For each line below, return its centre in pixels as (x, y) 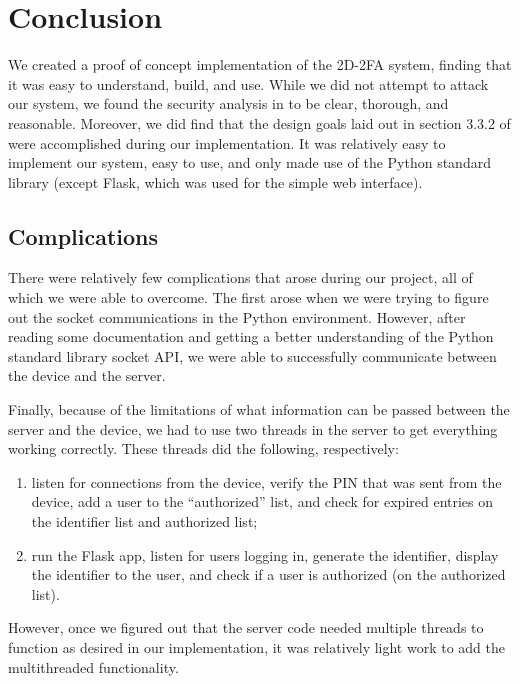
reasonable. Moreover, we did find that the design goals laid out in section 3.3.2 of (259, 122)
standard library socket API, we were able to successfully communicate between (252, 355)
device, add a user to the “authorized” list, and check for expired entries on (262, 501)
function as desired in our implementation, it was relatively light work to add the (257, 646)
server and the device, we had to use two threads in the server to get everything (253, 428)
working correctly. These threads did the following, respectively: (203, 448)
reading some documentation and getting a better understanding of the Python (251, 336)
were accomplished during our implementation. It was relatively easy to (227, 142)
